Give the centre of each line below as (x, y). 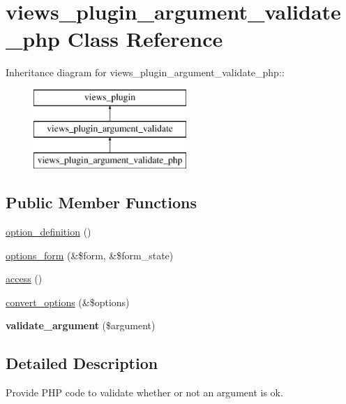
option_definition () (48, 232)
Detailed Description (82, 363)
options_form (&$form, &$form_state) (90, 255)
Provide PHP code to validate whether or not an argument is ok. (144, 392)
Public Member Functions (101, 202)
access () (24, 279)
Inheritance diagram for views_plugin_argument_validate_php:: (145, 72)
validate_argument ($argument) (81, 325)
